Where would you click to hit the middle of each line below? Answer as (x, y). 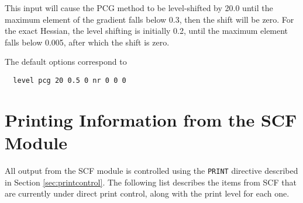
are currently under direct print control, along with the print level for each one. (147, 193)
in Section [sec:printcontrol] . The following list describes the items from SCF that (151, 182)
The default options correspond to (66, 62)
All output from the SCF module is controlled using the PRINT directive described (151, 170)
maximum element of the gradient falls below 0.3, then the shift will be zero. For (149, 19)
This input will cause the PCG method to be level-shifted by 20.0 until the (139, 8)
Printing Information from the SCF (151, 119)
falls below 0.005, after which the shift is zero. (87, 42)
